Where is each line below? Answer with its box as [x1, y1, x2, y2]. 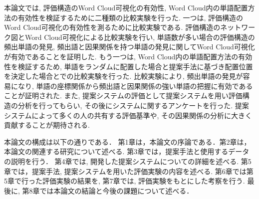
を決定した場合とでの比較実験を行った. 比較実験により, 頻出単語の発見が [4, 71, 243, 81]
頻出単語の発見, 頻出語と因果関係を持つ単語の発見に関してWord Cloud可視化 [4, 41, 255, 52]
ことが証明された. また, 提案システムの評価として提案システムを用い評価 [4, 90, 243, 101]
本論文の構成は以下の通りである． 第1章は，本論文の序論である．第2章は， [4, 136, 251, 147]
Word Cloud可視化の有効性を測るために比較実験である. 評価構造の [4, 22, 221, 32]
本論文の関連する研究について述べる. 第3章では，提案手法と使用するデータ [4, 146, 250, 157]
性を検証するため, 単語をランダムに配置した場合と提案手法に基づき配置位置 [4, 61, 253, 71]
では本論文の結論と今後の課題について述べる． [39, 185, 194, 196]
